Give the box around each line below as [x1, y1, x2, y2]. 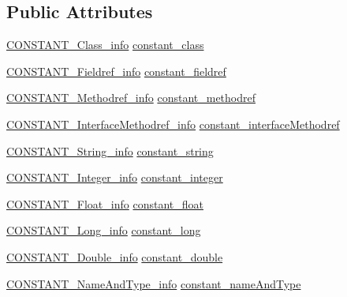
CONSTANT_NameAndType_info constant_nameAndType [6, 275, 301, 291]
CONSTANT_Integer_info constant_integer [6, 169, 223, 186]
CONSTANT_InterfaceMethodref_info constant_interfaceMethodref [6, 115, 340, 132]
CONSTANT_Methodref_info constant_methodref [6, 89, 256, 106]
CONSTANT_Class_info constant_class [6, 36, 204, 53]
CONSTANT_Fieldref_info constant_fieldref [6, 62, 226, 79]
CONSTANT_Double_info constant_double [6, 248, 223, 265]
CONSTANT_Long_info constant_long [6, 222, 201, 239]
